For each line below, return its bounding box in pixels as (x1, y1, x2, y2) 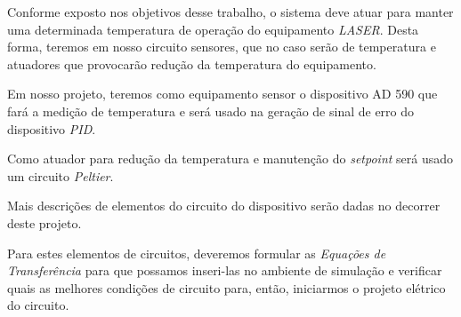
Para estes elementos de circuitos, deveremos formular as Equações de (7, 243, 386, 262)
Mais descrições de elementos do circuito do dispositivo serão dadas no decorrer (7, 196, 441, 215)
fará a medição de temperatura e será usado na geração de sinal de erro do (7, 101, 415, 120)
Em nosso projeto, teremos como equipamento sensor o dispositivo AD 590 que (7, 84, 438, 103)
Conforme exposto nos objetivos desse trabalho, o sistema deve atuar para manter (7, 3, 454, 20)
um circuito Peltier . (7, 166, 114, 185)
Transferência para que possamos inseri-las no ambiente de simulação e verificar (7, 261, 442, 280)
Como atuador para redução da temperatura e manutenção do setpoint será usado (7, 149, 454, 168)
